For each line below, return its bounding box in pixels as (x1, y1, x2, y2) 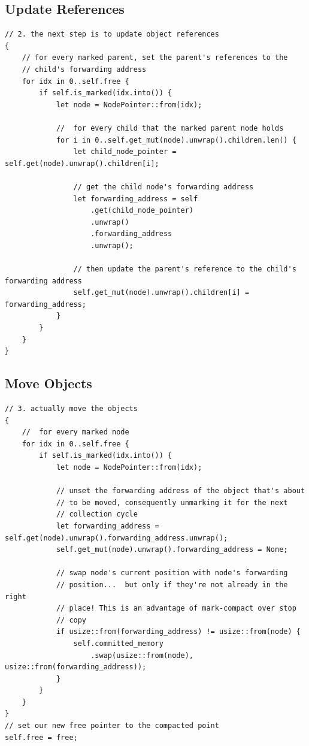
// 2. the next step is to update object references (5, 30, 219, 39)
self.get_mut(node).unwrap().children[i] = (73, 288, 250, 297)
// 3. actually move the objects (5, 404, 138, 413)
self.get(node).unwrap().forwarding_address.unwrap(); (5, 533, 228, 542)
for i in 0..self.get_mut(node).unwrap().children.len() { (56, 135, 296, 144)
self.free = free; (5, 733, 78, 742)
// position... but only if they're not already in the (56, 580, 288, 589)
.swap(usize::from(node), (90, 651, 193, 660)
